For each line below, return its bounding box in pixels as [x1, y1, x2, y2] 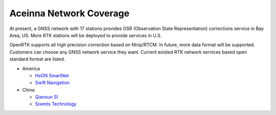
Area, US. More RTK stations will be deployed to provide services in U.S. [9, 32, 162, 38]
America [22, 65, 40, 71]
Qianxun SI [35, 94, 58, 100]
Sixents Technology [35, 101, 77, 107]
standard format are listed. [9, 56, 65, 62]
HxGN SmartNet [35, 72, 69, 78]
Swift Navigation [35, 79, 70, 86]
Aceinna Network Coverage [9, 8, 130, 19]
